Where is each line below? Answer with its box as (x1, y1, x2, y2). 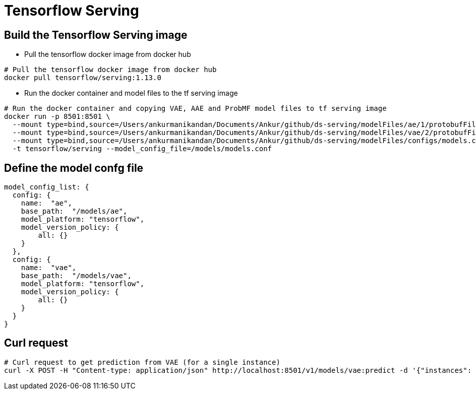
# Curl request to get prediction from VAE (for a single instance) (4, 358, 280, 366)
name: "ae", (21, 199, 72, 208)
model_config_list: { (4, 183, 89, 191)
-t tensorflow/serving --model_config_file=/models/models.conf (12, 145, 272, 153)
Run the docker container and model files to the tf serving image (24, 89, 238, 98)
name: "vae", (21, 264, 77, 272)
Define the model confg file (4, 161, 144, 174)
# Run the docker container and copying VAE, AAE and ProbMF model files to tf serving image (4, 104, 387, 113)
